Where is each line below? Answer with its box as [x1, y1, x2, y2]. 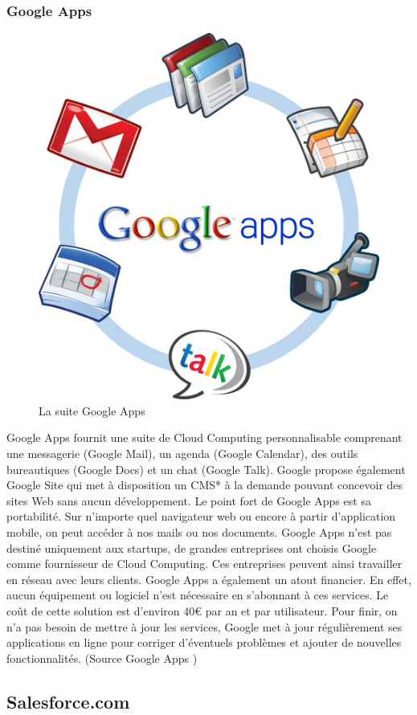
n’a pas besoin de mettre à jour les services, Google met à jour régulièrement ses [6, 618, 403, 635]
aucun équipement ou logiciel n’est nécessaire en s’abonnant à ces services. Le [6, 586, 389, 603]
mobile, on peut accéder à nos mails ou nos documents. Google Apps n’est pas [6, 524, 392, 541]
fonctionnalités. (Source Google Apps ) [6, 649, 198, 666]
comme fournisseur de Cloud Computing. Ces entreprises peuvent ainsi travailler [6, 555, 403, 572]
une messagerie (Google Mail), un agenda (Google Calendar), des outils [6, 445, 358, 462]
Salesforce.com [6, 688, 130, 713]
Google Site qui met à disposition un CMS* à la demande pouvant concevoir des [6, 476, 403, 493]
